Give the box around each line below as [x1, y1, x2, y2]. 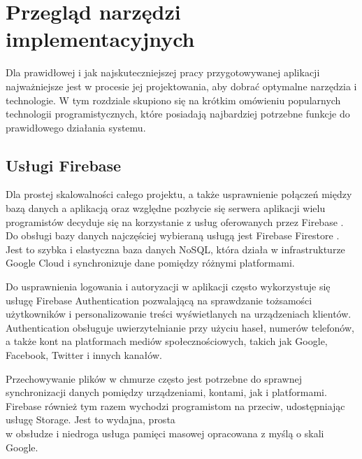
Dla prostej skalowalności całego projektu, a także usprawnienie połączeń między [6, 187, 352, 202]
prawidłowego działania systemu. [6, 120, 146, 134]
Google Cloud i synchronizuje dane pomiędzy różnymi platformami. [6, 255, 295, 270]
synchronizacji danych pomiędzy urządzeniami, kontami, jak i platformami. [6, 385, 327, 400]
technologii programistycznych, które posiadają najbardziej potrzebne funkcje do [6, 106, 350, 121]
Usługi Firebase [6, 154, 122, 176]
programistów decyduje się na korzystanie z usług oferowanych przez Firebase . [6, 214, 344, 229]
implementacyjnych [6, 24, 195, 53]
